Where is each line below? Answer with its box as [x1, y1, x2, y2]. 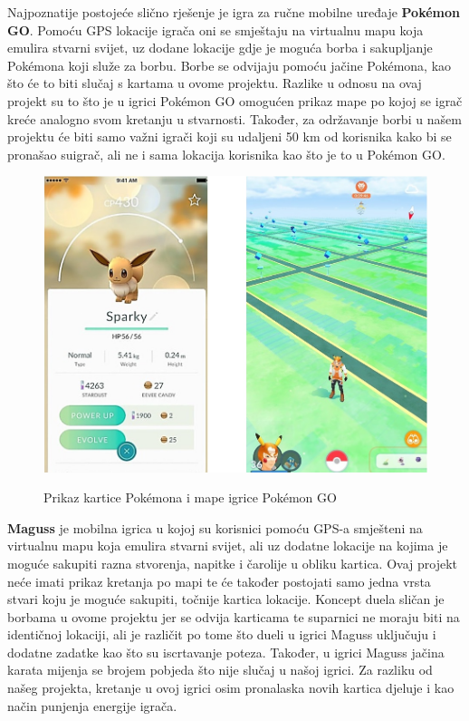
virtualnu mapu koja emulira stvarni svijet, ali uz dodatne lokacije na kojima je [7, 536, 448, 555]
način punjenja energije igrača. [7, 696, 177, 715]
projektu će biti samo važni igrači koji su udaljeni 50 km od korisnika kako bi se [7, 127, 452, 146]
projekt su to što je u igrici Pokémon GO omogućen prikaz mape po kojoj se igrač [7, 91, 463, 110]
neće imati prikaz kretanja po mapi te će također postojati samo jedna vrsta [7, 571, 431, 590]
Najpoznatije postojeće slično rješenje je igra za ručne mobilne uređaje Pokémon [7, 3, 461, 21]
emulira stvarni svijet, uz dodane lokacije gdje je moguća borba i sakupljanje [7, 38, 433, 57]
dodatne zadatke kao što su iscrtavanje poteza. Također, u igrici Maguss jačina [7, 642, 445, 661]
